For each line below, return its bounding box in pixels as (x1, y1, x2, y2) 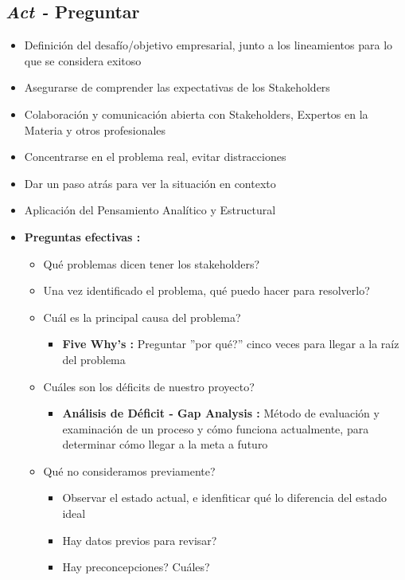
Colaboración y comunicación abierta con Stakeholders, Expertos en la (24, 105, 368, 122)
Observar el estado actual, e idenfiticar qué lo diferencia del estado (62, 489, 387, 506)
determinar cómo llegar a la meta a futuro (62, 436, 268, 453)
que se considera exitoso (24, 52, 142, 69)
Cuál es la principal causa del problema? (43, 308, 241, 325)
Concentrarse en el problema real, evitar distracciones (24, 148, 286, 165)
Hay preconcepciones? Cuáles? (62, 558, 210, 575)
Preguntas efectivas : (24, 228, 141, 245)
